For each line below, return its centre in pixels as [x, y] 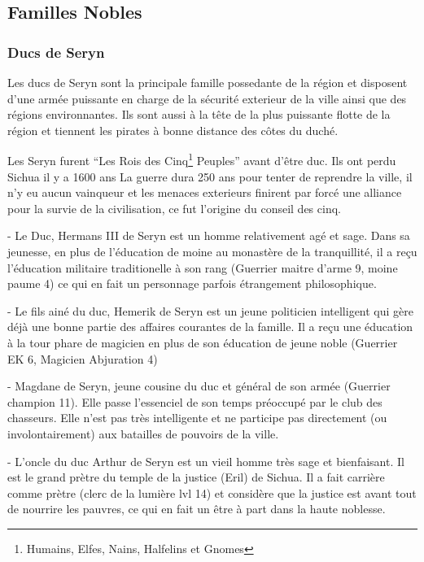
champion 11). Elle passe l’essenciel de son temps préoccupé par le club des [195, 401]
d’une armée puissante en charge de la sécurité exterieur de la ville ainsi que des [207, 98]
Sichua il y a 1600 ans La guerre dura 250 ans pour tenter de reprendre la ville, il [210, 176]
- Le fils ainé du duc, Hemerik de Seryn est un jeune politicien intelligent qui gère [211, 310]
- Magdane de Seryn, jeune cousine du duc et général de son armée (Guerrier [199, 386]
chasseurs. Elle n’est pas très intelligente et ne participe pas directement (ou [197, 418]
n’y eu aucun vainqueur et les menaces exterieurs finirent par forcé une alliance [205, 192]
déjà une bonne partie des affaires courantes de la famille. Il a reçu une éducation [210, 327]
